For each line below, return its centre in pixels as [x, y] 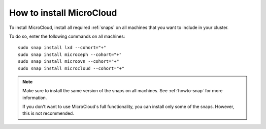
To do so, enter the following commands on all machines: [67, 36]
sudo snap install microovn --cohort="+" [68, 62]
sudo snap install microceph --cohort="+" [70, 54]
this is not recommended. [48, 113]
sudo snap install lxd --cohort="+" [62, 48]
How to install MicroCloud [63, 13]
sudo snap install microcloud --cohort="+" [71, 68]
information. [35, 98]
